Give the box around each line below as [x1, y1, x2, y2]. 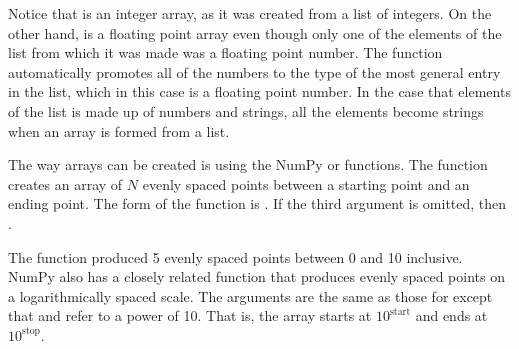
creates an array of [8, 173, 123, 194]
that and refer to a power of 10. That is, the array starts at [8, 305, 372, 326]
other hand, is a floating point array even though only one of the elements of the [8, 22, 502, 43]
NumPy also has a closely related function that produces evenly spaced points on [8, 266, 505, 287]
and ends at [415, 305, 488, 326]
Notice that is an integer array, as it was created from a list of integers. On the [8, 3, 492, 23]
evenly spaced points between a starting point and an [142, 173, 470, 194]
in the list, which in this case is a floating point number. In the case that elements [8, 81, 511, 102]
